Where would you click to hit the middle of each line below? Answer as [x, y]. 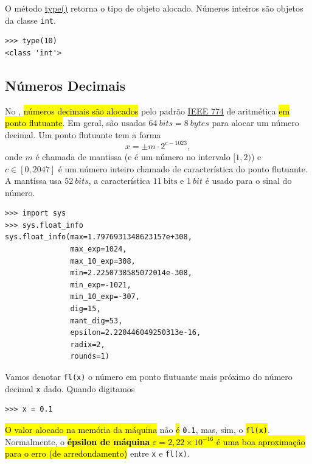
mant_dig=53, [96, 321]
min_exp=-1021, [101, 285]
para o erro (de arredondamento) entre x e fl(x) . [97, 453]
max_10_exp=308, [103, 261]
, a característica [120, 181]
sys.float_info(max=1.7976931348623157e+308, [99, 237]
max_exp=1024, [99, 249]
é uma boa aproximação [261, 441]
